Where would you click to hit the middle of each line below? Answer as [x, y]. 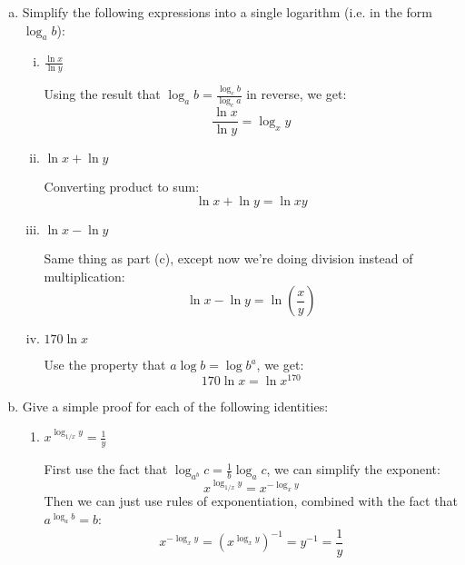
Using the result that [102, 94]
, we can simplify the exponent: [353, 469]
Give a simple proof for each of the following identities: [175, 406]
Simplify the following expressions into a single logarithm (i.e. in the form [227, 12]
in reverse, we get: [297, 94]
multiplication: [84, 276]
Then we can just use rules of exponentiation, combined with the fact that [251, 501]
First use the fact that [106, 469]
